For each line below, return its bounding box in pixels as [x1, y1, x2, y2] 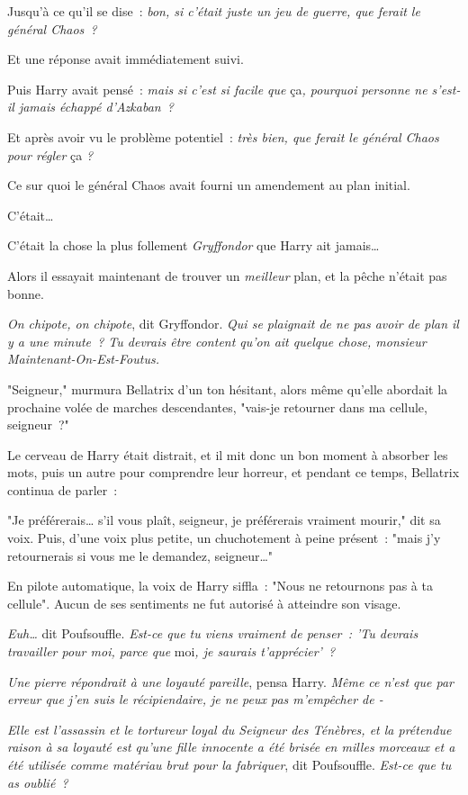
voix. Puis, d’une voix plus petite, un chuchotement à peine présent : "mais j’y [7, 528, 441, 547]
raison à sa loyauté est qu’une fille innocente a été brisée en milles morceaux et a [7, 737, 455, 756]
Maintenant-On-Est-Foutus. [7, 349, 159, 368]
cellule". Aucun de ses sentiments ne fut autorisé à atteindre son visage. [7, 593, 401, 612]
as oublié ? [7, 772, 68, 791]
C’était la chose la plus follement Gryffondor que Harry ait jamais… [7, 236, 380, 255]
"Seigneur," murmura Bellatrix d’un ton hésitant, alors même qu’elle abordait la [7, 379, 448, 398]
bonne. [7, 284, 44, 303]
